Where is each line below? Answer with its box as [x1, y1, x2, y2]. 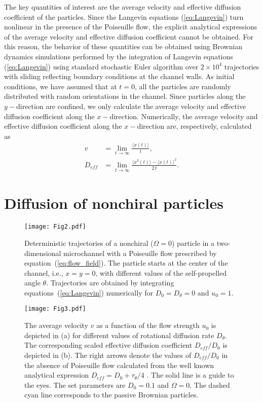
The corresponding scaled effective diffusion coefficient [24, 340, 193, 350]
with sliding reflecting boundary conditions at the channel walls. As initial [4, 71, 235, 82]
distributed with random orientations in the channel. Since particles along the [4, 91, 246, 101]
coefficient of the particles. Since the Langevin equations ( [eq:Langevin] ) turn [4, 11, 244, 22]
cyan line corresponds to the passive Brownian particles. [24, 389, 199, 400]
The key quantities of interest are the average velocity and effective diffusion [4, 2, 241, 12]
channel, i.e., [24, 267, 63, 278]
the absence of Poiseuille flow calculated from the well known [24, 359, 214, 370]
